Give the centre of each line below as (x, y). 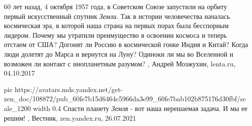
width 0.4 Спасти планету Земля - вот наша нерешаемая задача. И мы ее (140, 108)
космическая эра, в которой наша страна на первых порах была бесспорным (116, 25)
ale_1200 (17, 108)
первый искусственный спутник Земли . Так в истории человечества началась (117, 16)
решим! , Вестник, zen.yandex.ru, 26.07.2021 (70, 118)
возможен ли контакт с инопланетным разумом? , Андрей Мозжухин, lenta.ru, (120, 63)
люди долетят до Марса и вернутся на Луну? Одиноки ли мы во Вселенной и (119, 54)
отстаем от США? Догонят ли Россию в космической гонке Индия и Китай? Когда (126, 44)
